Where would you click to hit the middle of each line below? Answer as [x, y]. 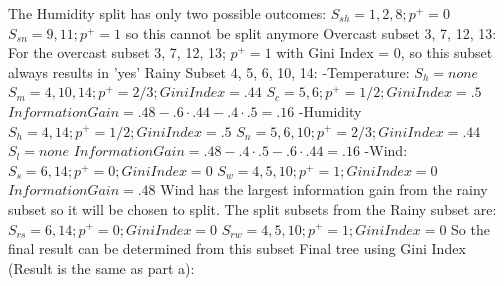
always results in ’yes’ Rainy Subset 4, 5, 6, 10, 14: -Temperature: [209, 71]
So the [470, 228]
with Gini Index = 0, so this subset [384, 52]
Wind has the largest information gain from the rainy [324, 189]
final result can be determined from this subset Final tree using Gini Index [237, 248]
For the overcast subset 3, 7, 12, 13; [117, 52]
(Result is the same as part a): [101, 267]
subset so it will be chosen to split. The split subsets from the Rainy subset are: [252, 208]
